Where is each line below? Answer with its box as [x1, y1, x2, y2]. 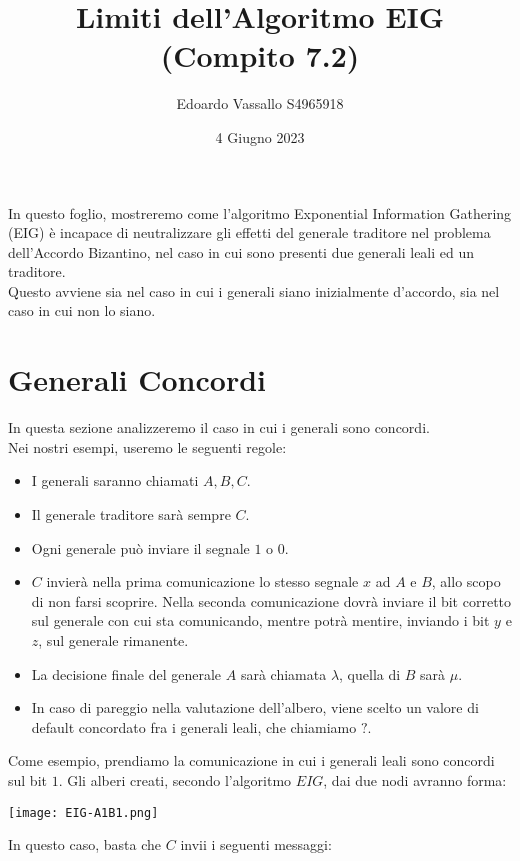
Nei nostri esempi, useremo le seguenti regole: [8, 436, 287, 457]
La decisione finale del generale [31, 663, 222, 684]
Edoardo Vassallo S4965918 [176, 93, 344, 114]
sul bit [8, 769, 47, 790]
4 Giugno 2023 [215, 126, 305, 147]
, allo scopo [431, 571, 501, 592]
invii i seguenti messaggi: [180, 834, 332, 855]
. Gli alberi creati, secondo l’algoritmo [58, 769, 292, 790]
